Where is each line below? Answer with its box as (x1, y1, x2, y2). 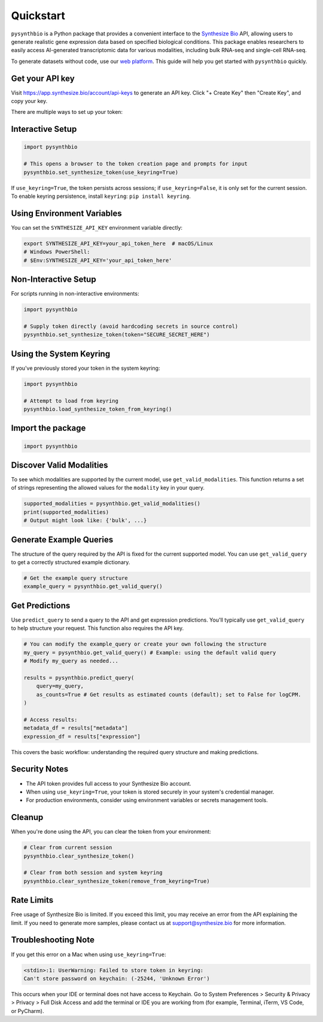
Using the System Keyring (11, 348, 111, 359)
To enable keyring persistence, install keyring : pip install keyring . (11, 192, 191, 200)
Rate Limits (11, 895, 54, 905)
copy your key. (11, 98, 48, 105)
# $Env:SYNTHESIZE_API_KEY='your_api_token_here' (23, 257, 172, 264)
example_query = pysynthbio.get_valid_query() (23, 583, 163, 590)
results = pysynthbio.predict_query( (23, 674, 135, 681)
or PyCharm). (11, 1007, 44, 1014)
